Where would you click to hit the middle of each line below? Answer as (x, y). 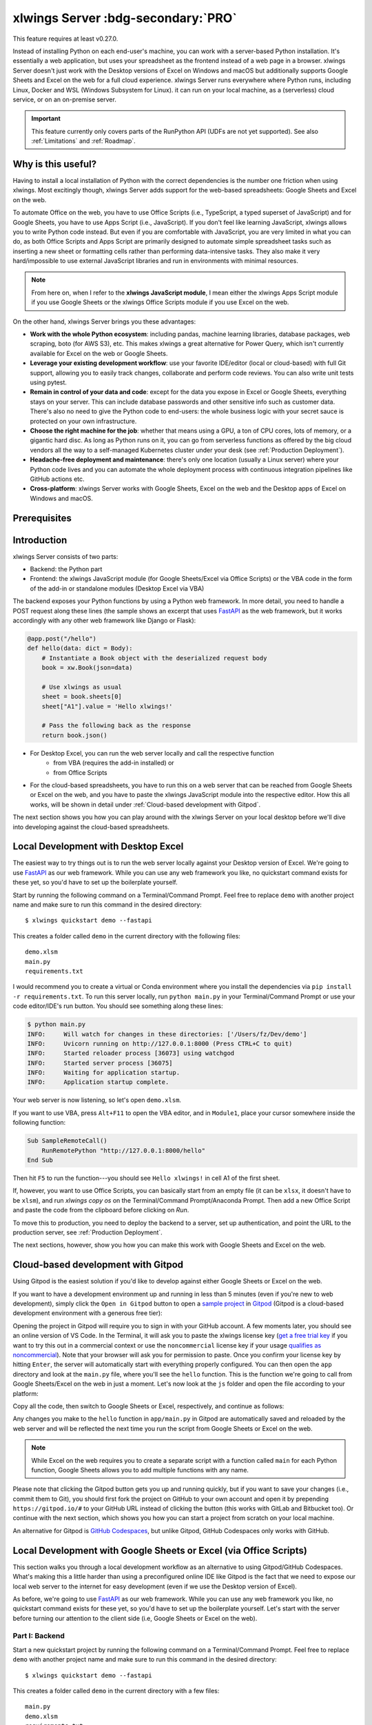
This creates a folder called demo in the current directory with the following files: (127, 936)
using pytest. (48, 382)
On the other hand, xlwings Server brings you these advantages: (104, 322)
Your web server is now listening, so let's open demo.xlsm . (97, 1100)
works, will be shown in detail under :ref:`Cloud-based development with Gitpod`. (145, 805)
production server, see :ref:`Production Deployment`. (88, 1232)
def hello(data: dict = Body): (80, 648)
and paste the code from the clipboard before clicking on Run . (101, 1210)
